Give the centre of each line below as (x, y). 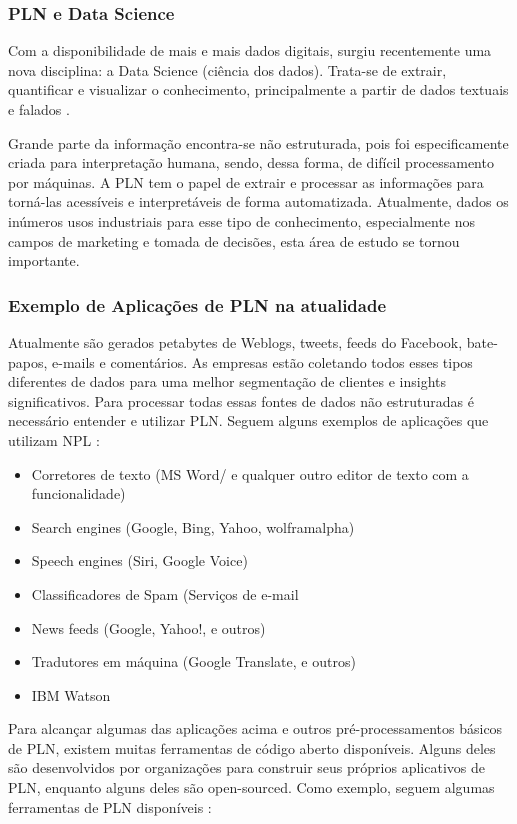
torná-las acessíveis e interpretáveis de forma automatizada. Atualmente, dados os (258, 201)
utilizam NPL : (54, 439)
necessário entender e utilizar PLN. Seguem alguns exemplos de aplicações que (248, 420)
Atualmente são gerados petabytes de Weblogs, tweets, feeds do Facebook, (235, 341)
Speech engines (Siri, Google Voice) (139, 560)
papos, (28, 361)
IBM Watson (71, 694)
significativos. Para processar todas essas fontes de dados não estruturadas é (241, 400)
